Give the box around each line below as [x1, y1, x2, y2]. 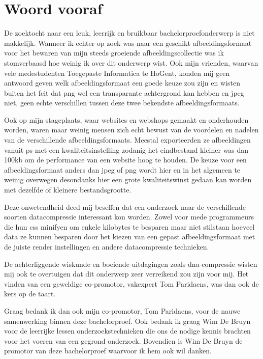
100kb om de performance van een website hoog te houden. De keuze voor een [4, 154, 247, 165]
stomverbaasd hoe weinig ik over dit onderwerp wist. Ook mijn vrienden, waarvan [4, 57, 258, 68]
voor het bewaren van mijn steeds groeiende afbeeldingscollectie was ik [4, 47, 224, 58]
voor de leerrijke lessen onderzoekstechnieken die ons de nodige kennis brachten [4, 325, 251, 336]
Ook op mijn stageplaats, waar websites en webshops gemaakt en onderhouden [4, 114, 249, 125]
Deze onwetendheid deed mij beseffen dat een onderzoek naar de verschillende [4, 201, 246, 212]
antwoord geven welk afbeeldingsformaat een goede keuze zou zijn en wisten [4, 77, 240, 88]
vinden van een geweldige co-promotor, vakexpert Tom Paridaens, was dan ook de [4, 278, 259, 289]
